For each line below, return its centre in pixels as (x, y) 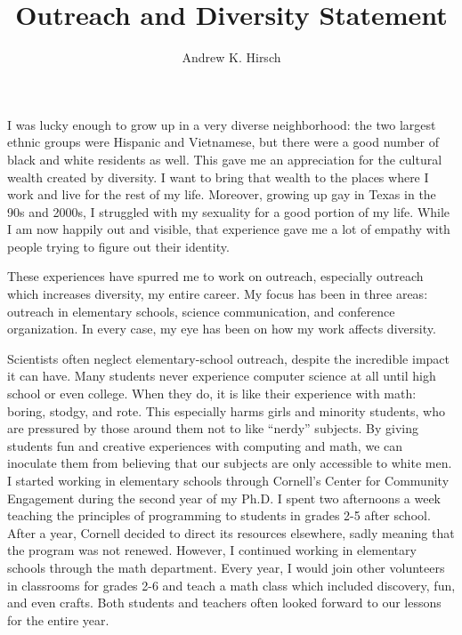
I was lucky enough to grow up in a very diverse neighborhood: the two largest (222, 124)
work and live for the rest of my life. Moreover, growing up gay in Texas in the (222, 194)
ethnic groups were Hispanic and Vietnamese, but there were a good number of (223, 142)
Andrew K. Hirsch (231, 57)
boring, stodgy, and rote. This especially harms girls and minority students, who (226, 410)
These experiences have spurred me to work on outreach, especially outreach (215, 276)
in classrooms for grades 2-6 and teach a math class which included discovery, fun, (231, 585)
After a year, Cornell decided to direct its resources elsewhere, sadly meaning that (231, 532)
